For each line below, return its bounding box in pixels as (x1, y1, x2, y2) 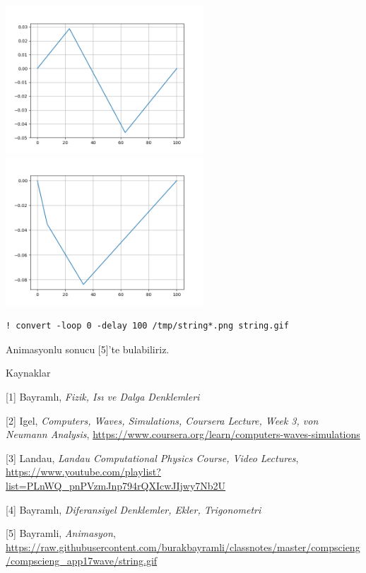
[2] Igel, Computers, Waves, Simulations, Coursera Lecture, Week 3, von (6, 413, 319, 427)
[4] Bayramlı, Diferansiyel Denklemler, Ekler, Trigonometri (6, 502, 261, 516)
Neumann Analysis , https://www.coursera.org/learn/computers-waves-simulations (6, 427, 360, 442)
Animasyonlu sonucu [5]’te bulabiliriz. (6, 341, 170, 356)
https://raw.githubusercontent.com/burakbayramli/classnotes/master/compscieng (6, 539, 360, 554)
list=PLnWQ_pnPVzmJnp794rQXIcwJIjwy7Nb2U (6, 478, 226, 492)
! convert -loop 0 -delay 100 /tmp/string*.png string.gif (6, 321, 289, 331)
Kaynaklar (6, 365, 51, 380)
